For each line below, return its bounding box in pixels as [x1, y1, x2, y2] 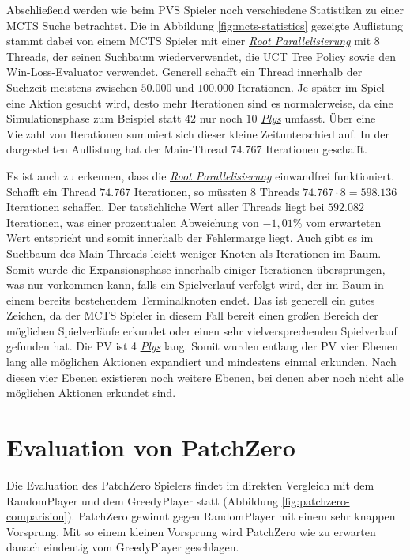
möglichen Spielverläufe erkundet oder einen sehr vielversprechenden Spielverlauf [6, 322, 397, 339]
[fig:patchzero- [281, 492, 350, 509]
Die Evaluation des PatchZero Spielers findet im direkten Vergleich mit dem [6, 476, 374, 493]
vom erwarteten [306, 214, 382, 230]
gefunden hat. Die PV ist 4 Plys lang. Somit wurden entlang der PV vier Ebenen [6, 338, 399, 354]
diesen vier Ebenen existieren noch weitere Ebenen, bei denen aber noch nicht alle [6, 369, 404, 385]
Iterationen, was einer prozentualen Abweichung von [6, 214, 259, 230]
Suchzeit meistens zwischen [6, 78, 137, 95]
